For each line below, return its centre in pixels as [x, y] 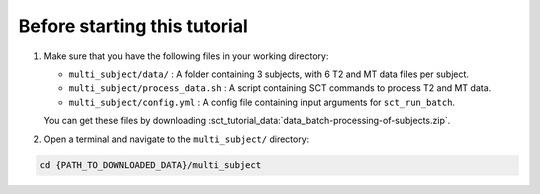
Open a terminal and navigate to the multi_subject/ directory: [176, 139]
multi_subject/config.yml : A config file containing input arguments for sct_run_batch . [261, 102]
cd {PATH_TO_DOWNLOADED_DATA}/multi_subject [150, 165]
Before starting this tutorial [133, 26]
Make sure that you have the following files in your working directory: [186, 56]
